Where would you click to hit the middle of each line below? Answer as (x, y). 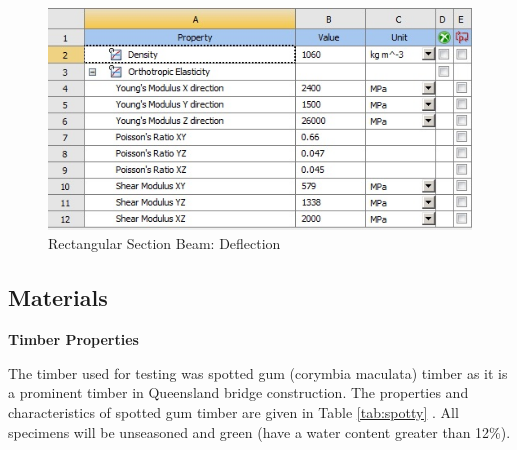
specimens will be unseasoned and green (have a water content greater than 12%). (259, 431)
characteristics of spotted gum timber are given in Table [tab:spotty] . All (233, 411)
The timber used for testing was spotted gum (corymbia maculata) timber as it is (258, 372)
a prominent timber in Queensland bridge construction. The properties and (238, 392)
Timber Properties (73, 339)
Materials (58, 297)
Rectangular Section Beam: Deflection (164, 243)
